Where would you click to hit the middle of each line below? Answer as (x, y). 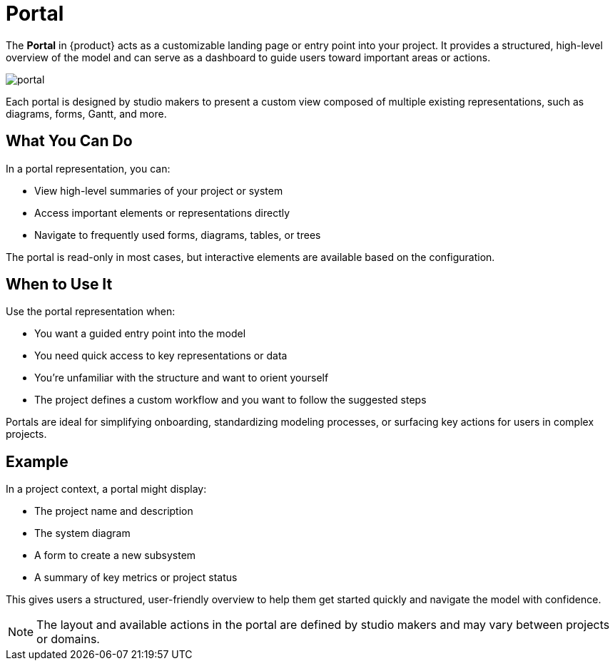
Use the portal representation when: (91, 312)
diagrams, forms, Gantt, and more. (86, 113)
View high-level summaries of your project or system (159, 190)
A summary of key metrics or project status (136, 578)
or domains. (68, 639)
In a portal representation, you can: (88, 168)
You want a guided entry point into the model (140, 334)
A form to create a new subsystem (115, 555)
